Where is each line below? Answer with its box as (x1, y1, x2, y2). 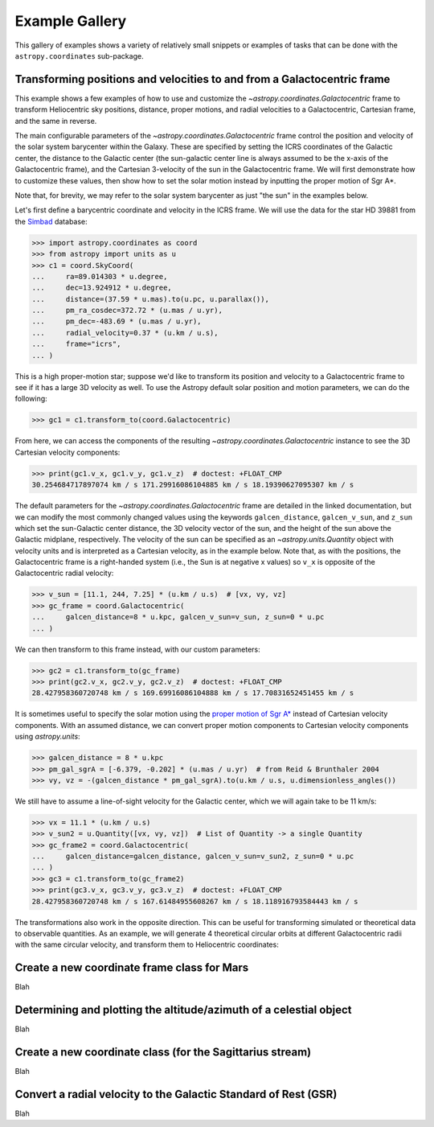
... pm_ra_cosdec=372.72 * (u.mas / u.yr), (31, 306, 223, 315)
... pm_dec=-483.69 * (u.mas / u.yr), (31, 317, 202, 326)
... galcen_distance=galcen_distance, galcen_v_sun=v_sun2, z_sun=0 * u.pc (31, 852, 354, 861)
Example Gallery (14, 12, 127, 30)
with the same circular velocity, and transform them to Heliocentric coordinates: (14, 940, 279, 949)
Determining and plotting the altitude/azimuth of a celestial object (14, 1003, 353, 1017)
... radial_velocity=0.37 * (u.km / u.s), (31, 328, 219, 337)
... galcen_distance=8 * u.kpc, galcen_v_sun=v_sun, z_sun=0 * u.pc (31, 612, 325, 622)
